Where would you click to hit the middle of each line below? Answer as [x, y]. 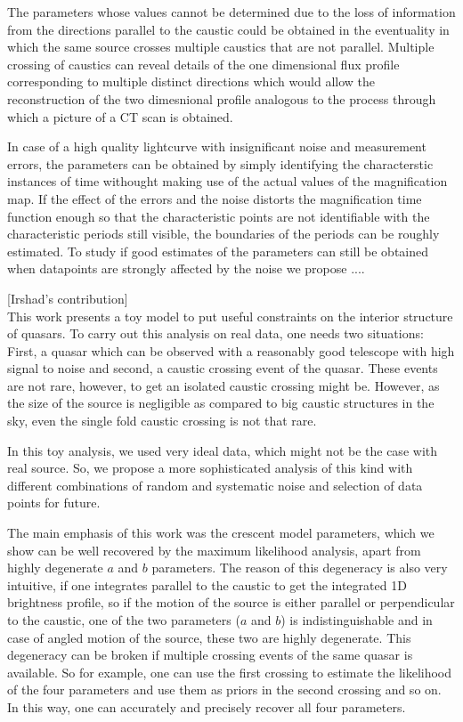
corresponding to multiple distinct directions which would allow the [191, 81]
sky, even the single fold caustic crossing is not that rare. [162, 421]
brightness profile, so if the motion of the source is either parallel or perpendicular [231, 602]
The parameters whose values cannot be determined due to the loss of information [231, 12]
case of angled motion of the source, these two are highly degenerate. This [209, 637]
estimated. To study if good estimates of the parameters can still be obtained [218, 251]
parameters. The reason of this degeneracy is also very [300, 568]
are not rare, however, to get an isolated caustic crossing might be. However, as [223, 385]
